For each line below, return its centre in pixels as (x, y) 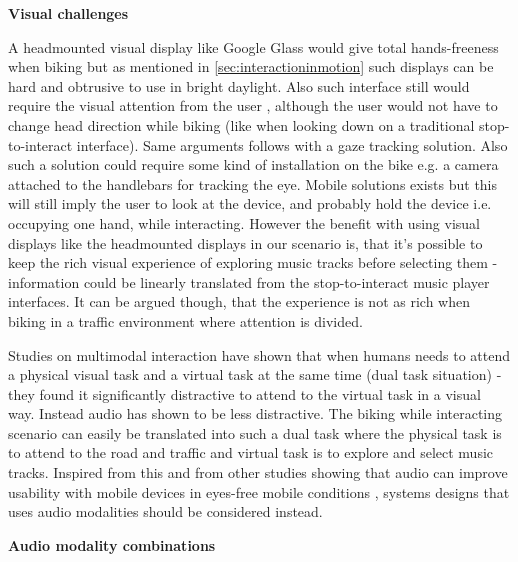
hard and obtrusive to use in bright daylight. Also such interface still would (239, 85)
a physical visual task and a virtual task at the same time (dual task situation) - (255, 374)
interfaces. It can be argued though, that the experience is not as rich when (239, 301)
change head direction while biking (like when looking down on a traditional (241, 124)
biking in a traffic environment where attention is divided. (185, 320)
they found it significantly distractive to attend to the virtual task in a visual (244, 393)
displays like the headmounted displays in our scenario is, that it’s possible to (245, 242)
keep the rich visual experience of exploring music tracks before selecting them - (253, 262)
